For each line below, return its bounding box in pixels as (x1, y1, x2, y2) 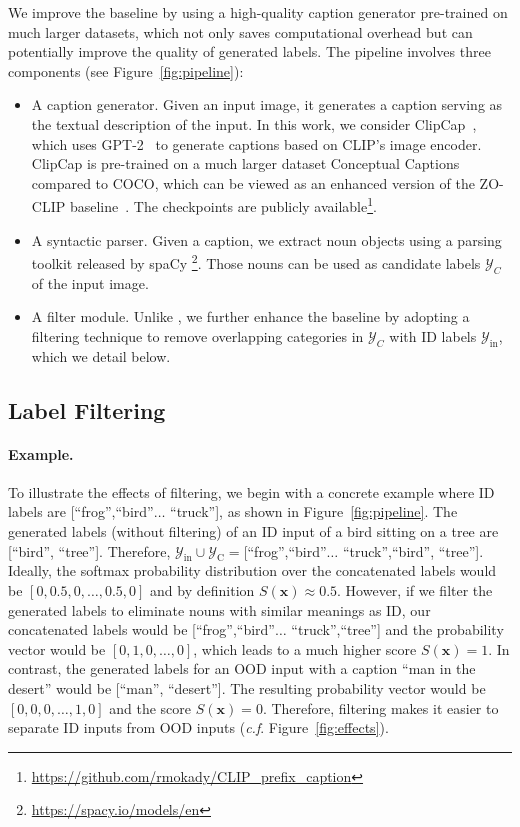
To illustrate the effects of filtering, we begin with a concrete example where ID (8, 481, 495, 502)
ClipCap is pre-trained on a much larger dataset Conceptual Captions (31, 153, 460, 174)
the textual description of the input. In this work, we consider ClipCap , (31, 113, 477, 134)
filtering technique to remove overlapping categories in (31, 325, 364, 346)
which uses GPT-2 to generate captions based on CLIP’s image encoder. (31, 133, 482, 154)
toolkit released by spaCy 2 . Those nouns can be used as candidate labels (31, 250, 481, 273)
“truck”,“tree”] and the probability (291, 619, 504, 640)
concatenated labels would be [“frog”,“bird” (8, 619, 275, 640)
